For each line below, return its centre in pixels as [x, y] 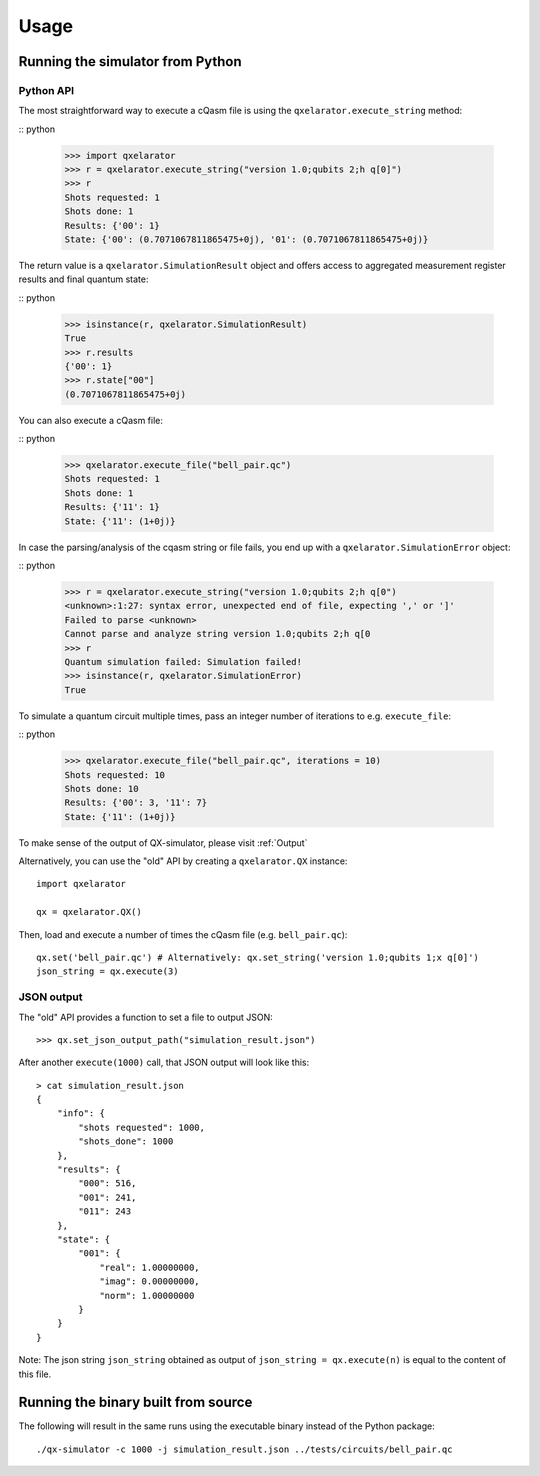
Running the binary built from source [135, 1402]
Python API [46, 90]
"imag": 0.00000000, [149, 1281]
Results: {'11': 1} [112, 507]
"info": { [80, 1113]
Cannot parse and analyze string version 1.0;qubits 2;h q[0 [217, 634]
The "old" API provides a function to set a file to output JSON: [146, 1017]
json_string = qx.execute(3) [107, 971]
